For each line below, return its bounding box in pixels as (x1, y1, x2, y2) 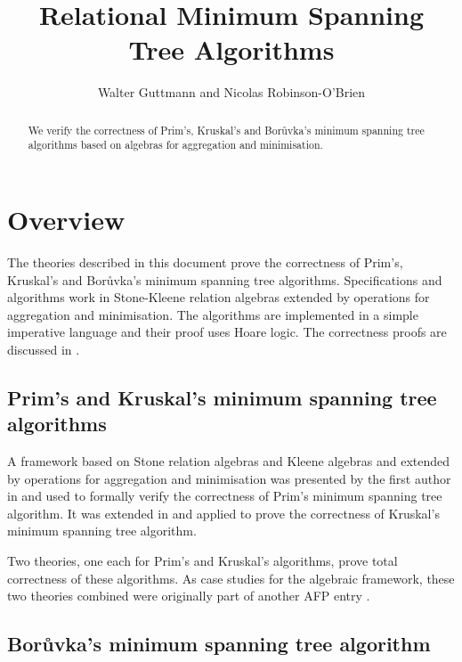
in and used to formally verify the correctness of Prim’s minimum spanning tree (7, 486, 442, 505)
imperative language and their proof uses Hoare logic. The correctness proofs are (7, 323, 447, 341)
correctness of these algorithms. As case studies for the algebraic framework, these (7, 568, 455, 587)
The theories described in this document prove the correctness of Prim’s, (7, 252, 403, 271)
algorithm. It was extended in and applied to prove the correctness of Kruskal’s (7, 503, 440, 522)
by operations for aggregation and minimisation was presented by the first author (7, 469, 451, 487)
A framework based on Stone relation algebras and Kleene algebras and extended (7, 452, 450, 470)
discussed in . (7, 339, 80, 358)
